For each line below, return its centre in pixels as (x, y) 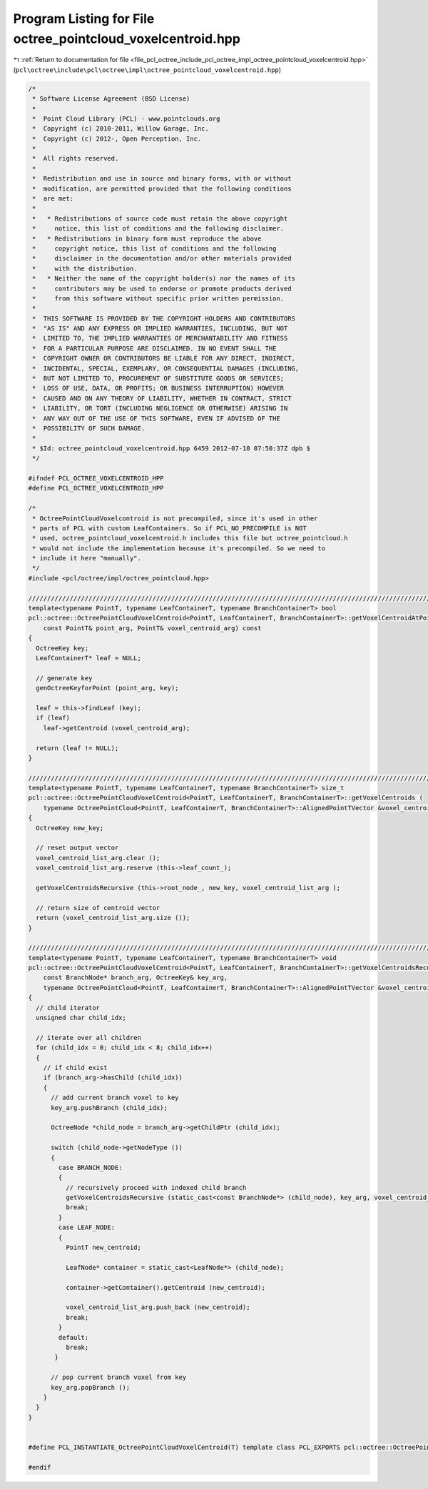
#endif (40, 1467)
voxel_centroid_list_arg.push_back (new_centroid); (158, 1307)
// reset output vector (77, 848)
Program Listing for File (84, 19)
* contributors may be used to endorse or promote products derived (162, 288)
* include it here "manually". (87, 558)
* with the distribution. (85, 268)
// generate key (64, 678)
